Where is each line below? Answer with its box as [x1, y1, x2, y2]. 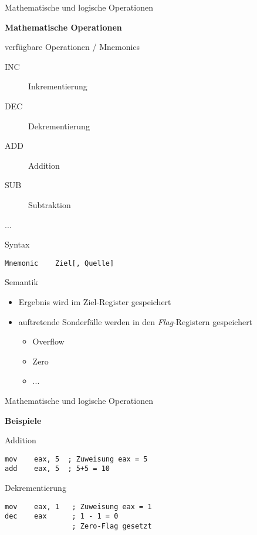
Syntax [5, 238, 30, 250]
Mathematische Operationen [5, 21, 122, 33]
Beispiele [5, 414, 42, 426]
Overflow [32, 335, 65, 347]
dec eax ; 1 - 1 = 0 [5, 512, 119, 521]
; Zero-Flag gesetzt [72, 521, 152, 530]
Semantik [5, 276, 38, 288]
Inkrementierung [28, 80, 87, 92]
